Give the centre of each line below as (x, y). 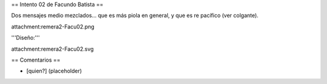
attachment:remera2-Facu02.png (53, 27)
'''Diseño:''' (25, 38)
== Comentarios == (36, 60)
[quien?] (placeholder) (54, 71)
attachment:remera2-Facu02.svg (52, 49)
